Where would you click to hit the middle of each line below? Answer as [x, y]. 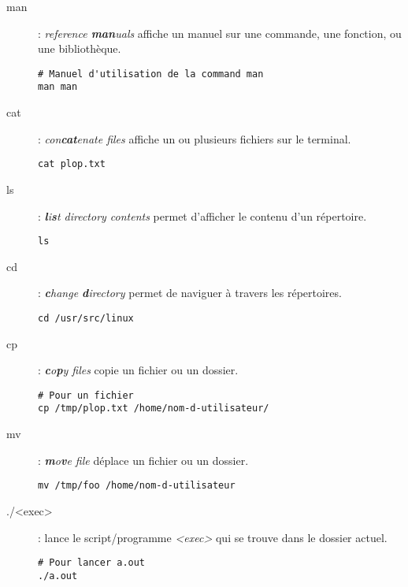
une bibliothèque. [80, 48]
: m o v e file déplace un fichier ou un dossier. [143, 460]
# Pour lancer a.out [92, 563]
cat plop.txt [72, 164]
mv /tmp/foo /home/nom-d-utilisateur [137, 486]
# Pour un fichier [86, 395]
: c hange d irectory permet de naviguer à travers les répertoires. [190, 293]
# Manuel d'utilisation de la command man [151, 74]
